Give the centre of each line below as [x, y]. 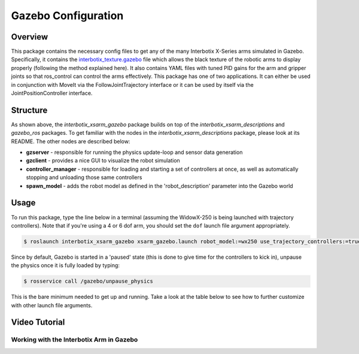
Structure [29, 110]
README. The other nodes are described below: [71, 141]
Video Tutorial [38, 323]
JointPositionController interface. [52, 93]
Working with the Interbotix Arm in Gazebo [74, 340]
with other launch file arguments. [52, 305]
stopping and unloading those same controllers [84, 177]
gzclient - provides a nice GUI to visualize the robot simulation [103, 161]
